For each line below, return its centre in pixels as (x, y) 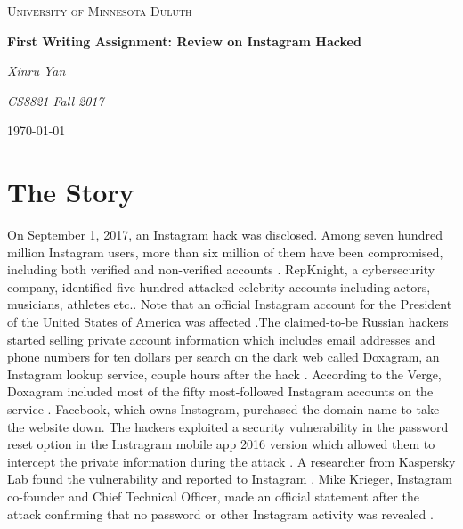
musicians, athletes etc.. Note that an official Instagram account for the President (230, 304)
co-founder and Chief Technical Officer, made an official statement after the (213, 496)
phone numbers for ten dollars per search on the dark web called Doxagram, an (223, 357)
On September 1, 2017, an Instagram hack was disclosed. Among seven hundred (225, 235)
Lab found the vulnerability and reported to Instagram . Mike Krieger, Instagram (230, 479)
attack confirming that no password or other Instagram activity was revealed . (220, 513)
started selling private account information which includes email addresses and (221, 339)
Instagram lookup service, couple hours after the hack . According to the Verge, (224, 374)
